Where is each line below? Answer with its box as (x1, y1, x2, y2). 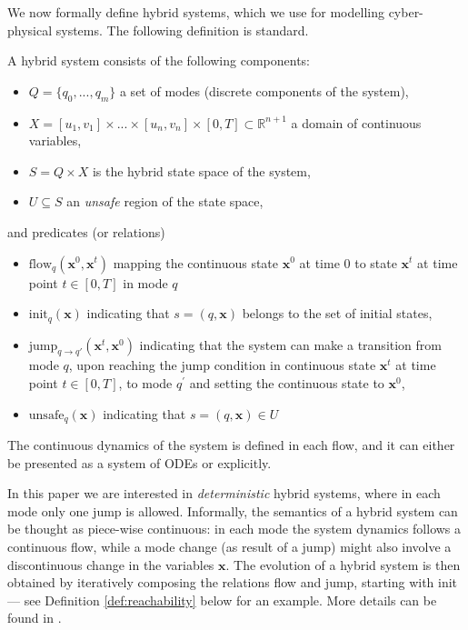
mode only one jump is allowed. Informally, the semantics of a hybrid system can (7, 501, 458, 520)
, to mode (118, 373, 173, 392)
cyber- (388, 3, 423, 21)
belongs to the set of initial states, (242, 304, 433, 323)
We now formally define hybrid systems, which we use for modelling (7, 3, 384, 21)
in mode (123, 273, 168, 292)
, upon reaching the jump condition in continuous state (68, 355, 376, 375)
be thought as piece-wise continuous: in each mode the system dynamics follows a (7, 519, 462, 538)
